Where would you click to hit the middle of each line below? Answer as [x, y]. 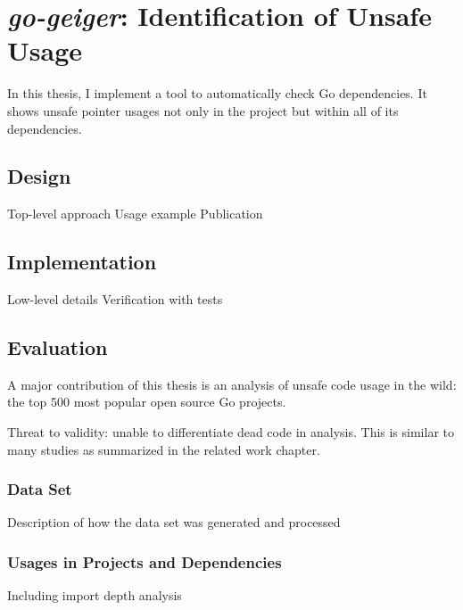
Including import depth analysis [95, 595]
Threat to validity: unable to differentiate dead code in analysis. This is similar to [231, 432]
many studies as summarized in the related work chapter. [164, 449]
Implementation [82, 262]
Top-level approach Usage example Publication [135, 214]
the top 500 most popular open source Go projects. [147, 402]
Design [39, 176]
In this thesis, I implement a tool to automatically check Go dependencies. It [217, 93]
